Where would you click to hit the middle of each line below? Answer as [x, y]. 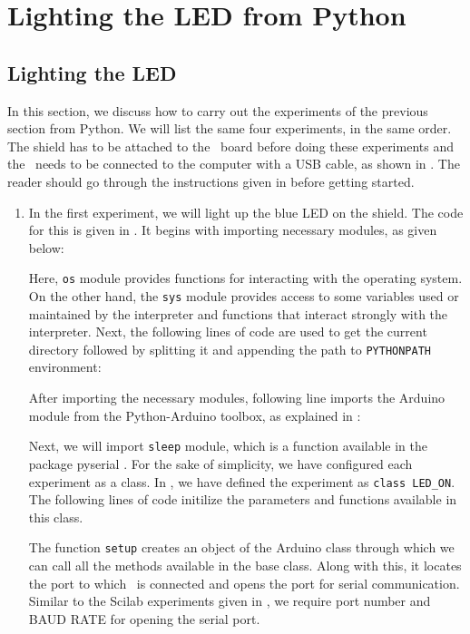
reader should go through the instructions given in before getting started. [211, 181]
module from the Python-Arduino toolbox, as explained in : [195, 415]
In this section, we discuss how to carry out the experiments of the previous [218, 110]
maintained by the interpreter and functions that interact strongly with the [238, 313]
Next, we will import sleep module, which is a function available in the [228, 446]
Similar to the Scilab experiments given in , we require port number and [230, 601]
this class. [56, 517]
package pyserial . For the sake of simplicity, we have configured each [220, 463]
